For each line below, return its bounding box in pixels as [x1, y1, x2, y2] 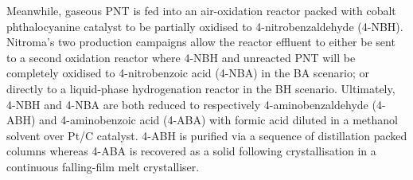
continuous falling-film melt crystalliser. [6, 158, 200, 174]
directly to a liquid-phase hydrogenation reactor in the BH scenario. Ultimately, [6, 80, 395, 96]
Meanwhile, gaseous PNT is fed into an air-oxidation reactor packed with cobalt [6, 2, 396, 18]
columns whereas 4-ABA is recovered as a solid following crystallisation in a [6, 143, 376, 159]
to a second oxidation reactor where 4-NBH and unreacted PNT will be [6, 49, 356, 65]
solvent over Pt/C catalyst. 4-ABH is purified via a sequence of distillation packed [6, 127, 407, 143]
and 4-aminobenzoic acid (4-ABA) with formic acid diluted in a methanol [39, 112, 398, 128]
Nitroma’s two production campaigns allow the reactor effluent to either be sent [6, 33, 395, 50]
